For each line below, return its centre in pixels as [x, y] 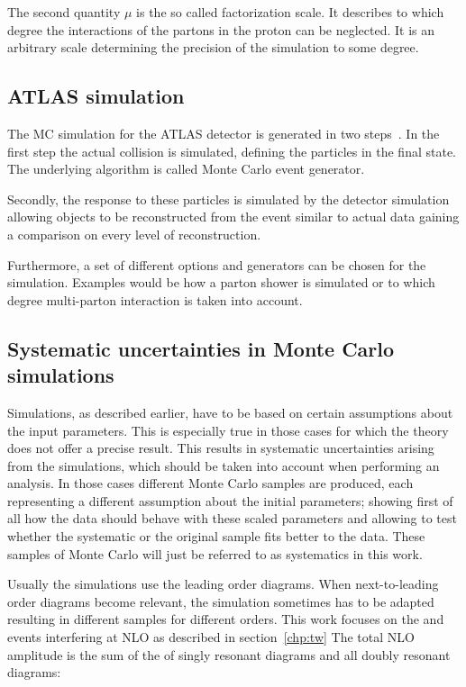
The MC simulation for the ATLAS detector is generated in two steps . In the [224, 133]
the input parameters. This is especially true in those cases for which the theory [228, 430]
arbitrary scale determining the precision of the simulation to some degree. [213, 47]
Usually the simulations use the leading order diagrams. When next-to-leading [223, 584]
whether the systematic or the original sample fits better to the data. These [216, 536]
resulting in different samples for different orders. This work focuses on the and [226, 619]
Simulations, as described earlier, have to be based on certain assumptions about [230, 412]
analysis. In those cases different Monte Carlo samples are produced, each [210, 483]
